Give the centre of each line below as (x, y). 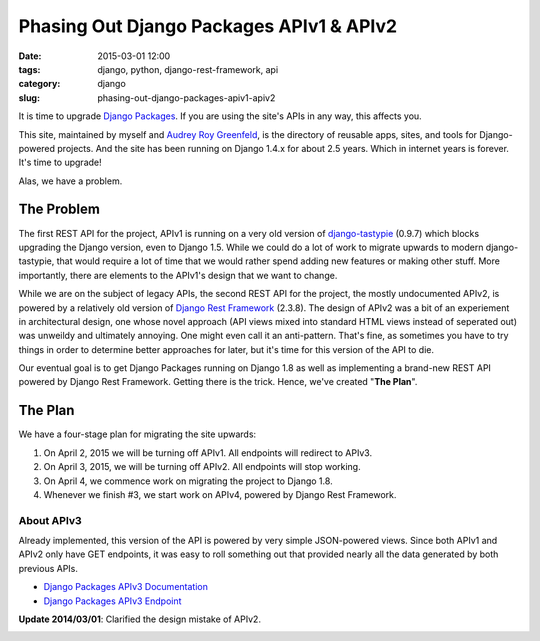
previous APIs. (48, 568)
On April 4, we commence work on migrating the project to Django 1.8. (188, 481)
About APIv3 (50, 520)
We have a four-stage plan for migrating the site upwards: (137, 434)
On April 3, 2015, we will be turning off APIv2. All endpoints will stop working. (202, 467)
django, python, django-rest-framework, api (188, 69)
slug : (29, 97)
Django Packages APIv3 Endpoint (112, 601)
